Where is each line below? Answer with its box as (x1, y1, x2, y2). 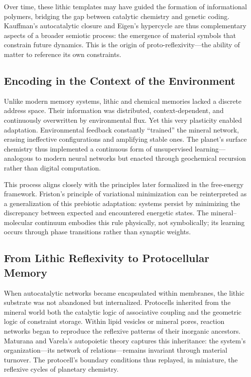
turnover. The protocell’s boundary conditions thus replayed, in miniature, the (4, 354, 238, 364)
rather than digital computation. (4, 162, 101, 172)
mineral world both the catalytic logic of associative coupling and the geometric (4, 306, 242, 317)
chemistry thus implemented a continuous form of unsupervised (4, 143, 193, 153)
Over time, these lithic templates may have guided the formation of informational (4, 1, 247, 11)
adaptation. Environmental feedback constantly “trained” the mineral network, (4, 124, 239, 134)
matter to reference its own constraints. (4, 49, 122, 59)
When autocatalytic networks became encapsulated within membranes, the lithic (4, 287, 245, 298)
